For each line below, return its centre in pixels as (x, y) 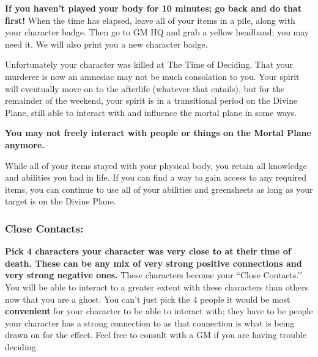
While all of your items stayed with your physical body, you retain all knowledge (156, 165)
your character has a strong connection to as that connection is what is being (150, 323)
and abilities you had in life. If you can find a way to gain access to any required (156, 177)
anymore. (25, 144)
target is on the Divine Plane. (61, 201)
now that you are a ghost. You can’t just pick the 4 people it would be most (148, 299)
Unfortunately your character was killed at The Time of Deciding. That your (149, 64)
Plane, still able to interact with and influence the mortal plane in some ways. (151, 112)
